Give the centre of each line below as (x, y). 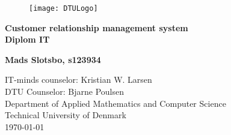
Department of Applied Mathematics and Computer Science (115, 103)
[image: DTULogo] (63, 8)
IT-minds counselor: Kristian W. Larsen (79, 79)
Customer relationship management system (97, 27)
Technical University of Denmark (66, 115)
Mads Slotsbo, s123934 (53, 59)
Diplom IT (27, 39)
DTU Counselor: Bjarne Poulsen (64, 91)
